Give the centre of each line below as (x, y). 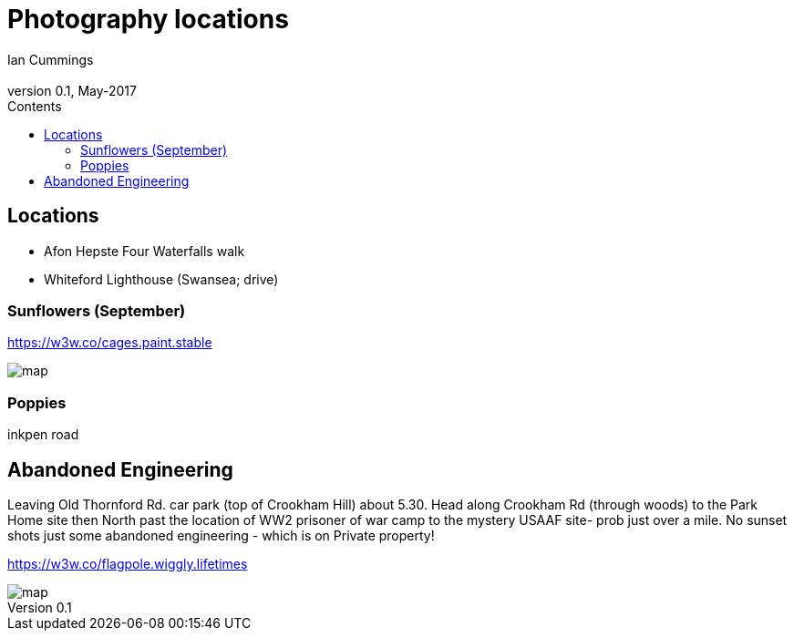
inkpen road (43, 435)
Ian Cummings (51, 59)
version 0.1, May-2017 (72, 90)
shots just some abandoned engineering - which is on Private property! (221, 535)
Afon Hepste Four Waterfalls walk (144, 251)
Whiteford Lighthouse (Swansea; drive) (161, 279)
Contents (35, 106)
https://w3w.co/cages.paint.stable (110, 343)
